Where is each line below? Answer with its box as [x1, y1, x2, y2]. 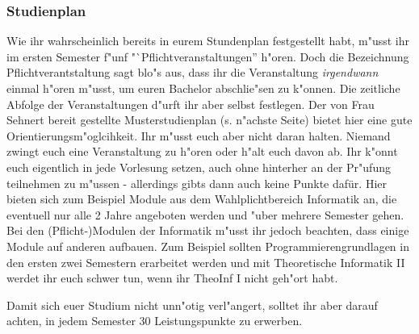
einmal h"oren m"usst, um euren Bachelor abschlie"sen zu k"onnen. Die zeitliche [6, 80, 400, 96]
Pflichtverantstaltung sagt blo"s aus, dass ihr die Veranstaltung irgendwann [6, 64, 379, 81]
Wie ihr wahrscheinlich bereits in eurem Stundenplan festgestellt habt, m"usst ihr [6, 32, 410, 49]
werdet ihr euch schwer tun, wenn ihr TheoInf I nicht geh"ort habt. [6, 269, 338, 286]
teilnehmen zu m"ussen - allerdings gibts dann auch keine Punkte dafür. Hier [6, 174, 387, 191]
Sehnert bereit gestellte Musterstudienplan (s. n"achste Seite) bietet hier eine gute [6, 111, 413, 128]
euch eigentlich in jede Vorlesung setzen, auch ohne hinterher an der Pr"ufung [6, 158, 391, 175]
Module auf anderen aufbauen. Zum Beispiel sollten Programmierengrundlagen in [6, 237, 409, 254]
